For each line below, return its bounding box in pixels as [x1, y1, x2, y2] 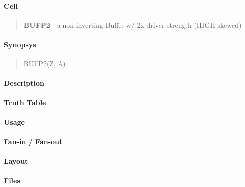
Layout [4, 156, 28, 166]
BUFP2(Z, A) [23, 58, 66, 69]
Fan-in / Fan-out [4, 136, 62, 146]
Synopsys [4, 39, 36, 49]
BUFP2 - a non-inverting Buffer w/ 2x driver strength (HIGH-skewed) [23, 19, 242, 30]
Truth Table [4, 97, 46, 107]
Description [4, 78, 45, 88]
